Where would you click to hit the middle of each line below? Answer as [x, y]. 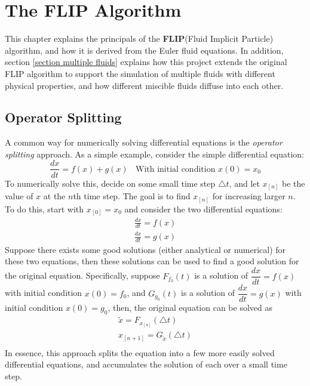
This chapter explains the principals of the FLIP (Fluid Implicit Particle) [139, 38]
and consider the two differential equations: [203, 209]
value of [19, 196]
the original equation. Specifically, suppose [82, 275]
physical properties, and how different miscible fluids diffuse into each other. [144, 85]
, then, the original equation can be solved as [190, 308]
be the [294, 183]
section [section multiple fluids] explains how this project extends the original [146, 62]
